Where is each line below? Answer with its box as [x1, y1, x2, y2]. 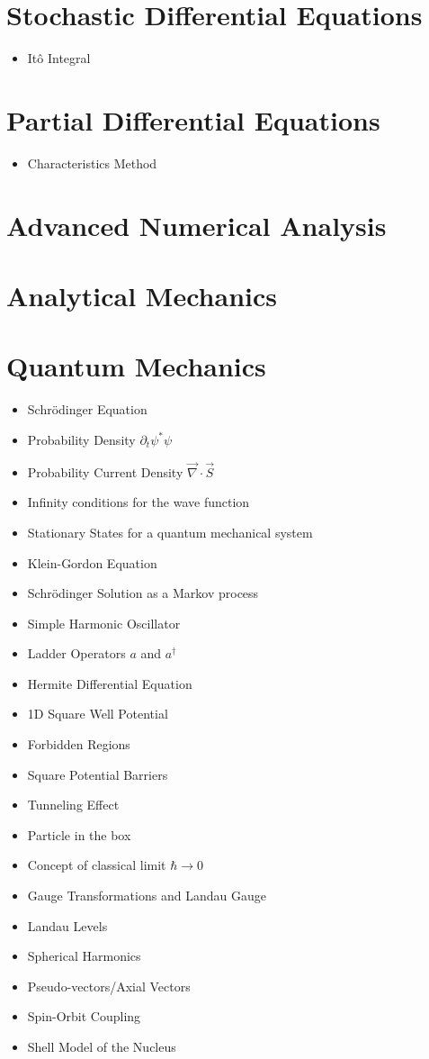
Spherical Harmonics [27, 946, 141, 965]
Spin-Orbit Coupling [27, 1007, 141, 1026]
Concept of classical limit [27, 855, 166, 874]
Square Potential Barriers [27, 765, 168, 783]
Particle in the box [27, 825, 131, 844]
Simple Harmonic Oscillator [27, 613, 181, 632]
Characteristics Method [27, 153, 157, 172]
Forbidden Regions [27, 735, 130, 754]
